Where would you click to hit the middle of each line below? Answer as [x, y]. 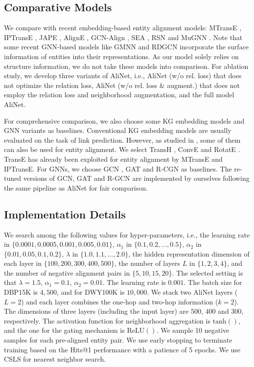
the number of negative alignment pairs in [67, 272]
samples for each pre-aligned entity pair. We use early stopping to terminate [118, 340]
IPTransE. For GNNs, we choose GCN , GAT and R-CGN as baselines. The [118, 168]
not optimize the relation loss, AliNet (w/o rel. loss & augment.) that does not [122, 85]
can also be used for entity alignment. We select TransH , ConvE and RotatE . [122, 149]
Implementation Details [65, 214]
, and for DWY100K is [91, 292]
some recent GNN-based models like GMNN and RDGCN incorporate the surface [127, 47]
